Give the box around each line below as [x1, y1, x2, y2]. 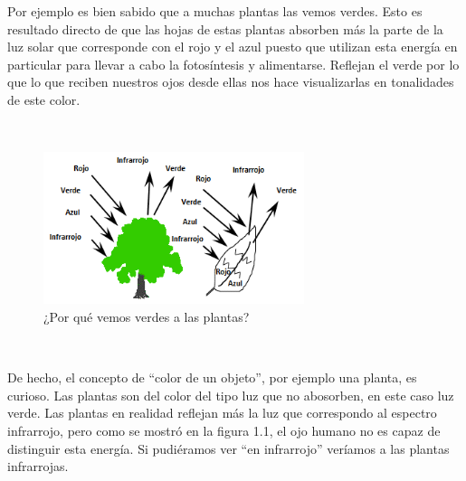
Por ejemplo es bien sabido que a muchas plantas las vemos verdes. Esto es [7, 2, 423, 20]
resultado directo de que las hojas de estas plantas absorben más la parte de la [7, 19, 443, 38]
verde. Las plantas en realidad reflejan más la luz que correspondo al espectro [7, 403, 437, 422]
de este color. [7, 90, 81, 108]
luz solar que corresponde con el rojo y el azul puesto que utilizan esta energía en [7, 37, 458, 56]
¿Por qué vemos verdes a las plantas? [43, 307, 250, 325]
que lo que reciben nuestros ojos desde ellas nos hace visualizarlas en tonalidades [7, 72, 454, 91]
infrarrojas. [7, 457, 69, 476]
